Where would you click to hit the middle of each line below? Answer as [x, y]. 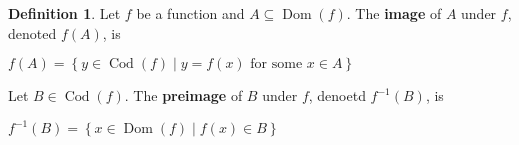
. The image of [394, 13]
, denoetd [337, 95]
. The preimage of [183, 95]
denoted [32, 32]
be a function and [190, 13]
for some [276, 64]
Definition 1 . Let [64, 13]
